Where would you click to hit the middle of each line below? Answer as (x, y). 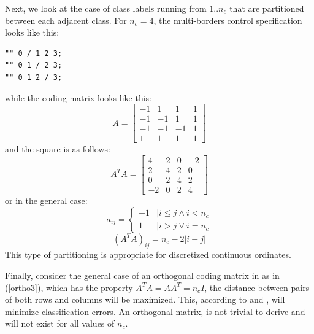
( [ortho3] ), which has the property (69, 287)
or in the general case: (46, 200)
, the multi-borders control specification (228, 20)
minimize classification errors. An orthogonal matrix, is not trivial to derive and (155, 311)
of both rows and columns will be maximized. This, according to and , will (145, 299)
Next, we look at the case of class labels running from (106, 8)
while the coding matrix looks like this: (78, 97)
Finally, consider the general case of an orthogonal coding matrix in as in (142, 275)
